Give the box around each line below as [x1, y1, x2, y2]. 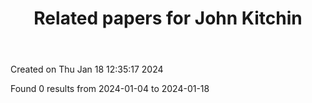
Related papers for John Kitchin [33, 7, 303, 30]
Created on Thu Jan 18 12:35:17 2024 [10, 63, 164, 76]
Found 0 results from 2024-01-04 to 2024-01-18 [10, 83, 210, 95]
